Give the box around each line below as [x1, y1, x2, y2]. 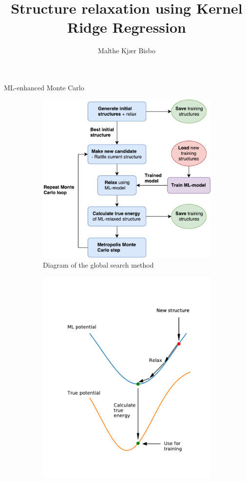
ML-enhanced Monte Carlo [4, 82, 84, 92]
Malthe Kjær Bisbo [98, 45, 155, 56]
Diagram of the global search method [43, 259, 154, 270]
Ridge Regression [67, 17, 186, 37]
